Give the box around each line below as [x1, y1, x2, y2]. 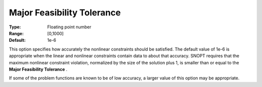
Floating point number [47, 24, 92, 30]
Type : [9, 24, 21, 30]
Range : [9, 30, 24, 36]
